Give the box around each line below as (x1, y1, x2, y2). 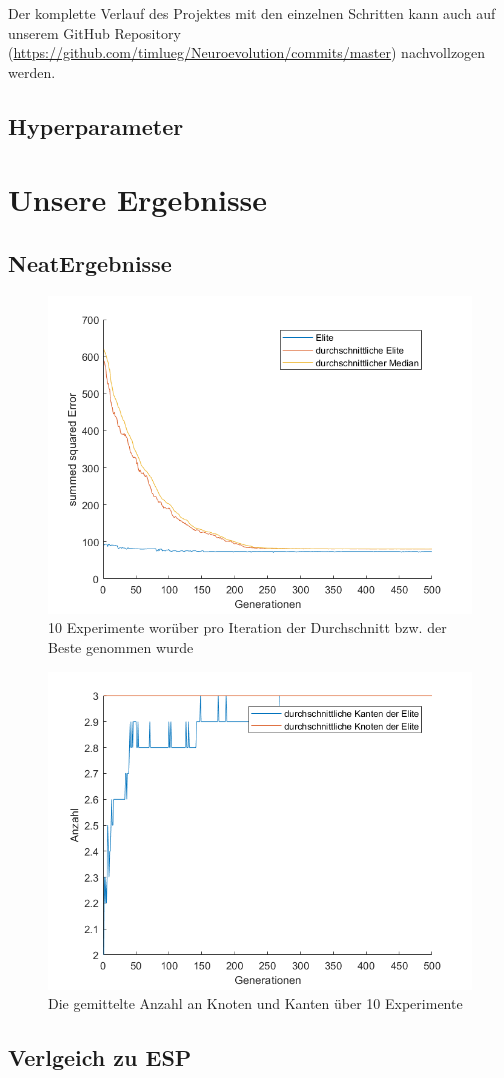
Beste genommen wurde (48, 636, 194, 657)
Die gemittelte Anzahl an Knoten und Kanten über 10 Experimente (48, 993, 463, 1014)
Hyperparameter (8, 110, 184, 141)
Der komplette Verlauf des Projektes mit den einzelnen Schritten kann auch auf (8, 3, 496, 23)
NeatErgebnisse (8, 247, 172, 278)
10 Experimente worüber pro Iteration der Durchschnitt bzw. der (48, 617, 447, 638)
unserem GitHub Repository (8, 22, 181, 43)
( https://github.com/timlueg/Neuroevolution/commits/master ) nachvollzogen (8, 42, 486, 63)
